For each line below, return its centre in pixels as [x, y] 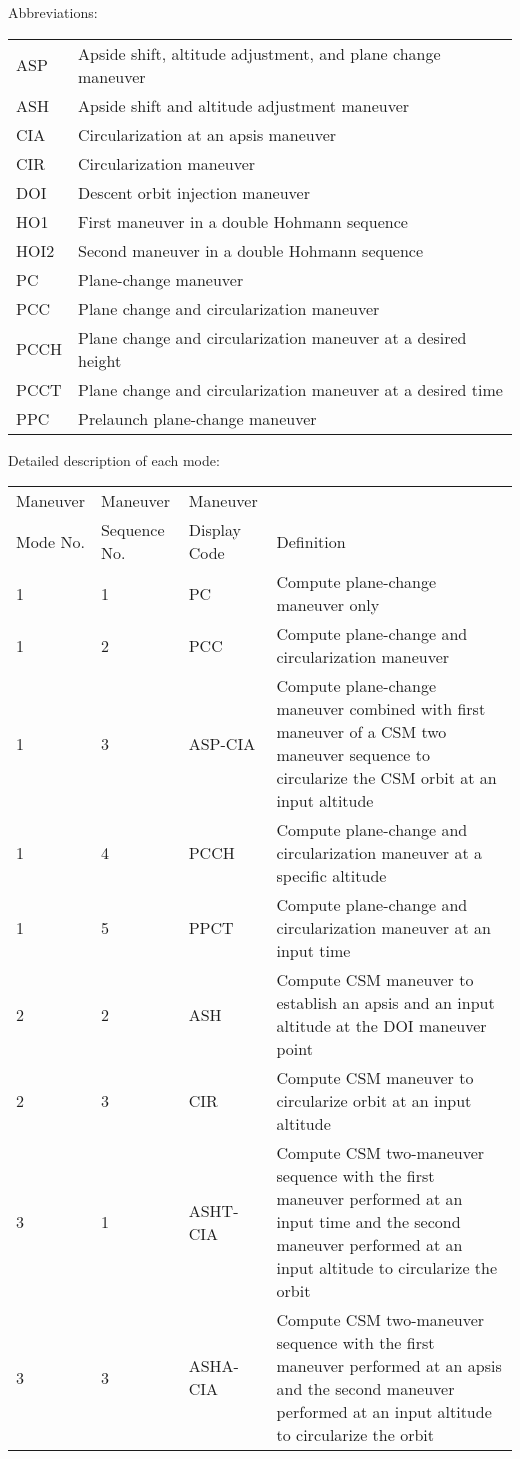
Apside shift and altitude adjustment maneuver [244, 105]
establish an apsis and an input [385, 1003]
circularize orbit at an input [374, 1101]
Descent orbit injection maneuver [194, 192]
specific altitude [331, 876]
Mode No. [50, 541]
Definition [311, 541]
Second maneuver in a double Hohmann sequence [251, 250]
